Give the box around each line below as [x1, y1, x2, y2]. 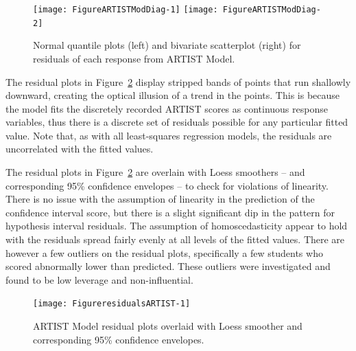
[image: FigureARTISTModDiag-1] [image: [33, 5, 218, 14]
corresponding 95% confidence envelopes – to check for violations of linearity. [5, 178, 329, 192]
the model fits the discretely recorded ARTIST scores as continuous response [5, 101, 328, 115]
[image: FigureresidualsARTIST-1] [33, 299, 191, 309]
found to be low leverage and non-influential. [5, 272, 193, 286]
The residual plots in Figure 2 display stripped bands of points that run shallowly [5, 74, 351, 89]
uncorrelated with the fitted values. [5, 141, 154, 156]
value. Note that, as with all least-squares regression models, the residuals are [5, 128, 332, 142]
